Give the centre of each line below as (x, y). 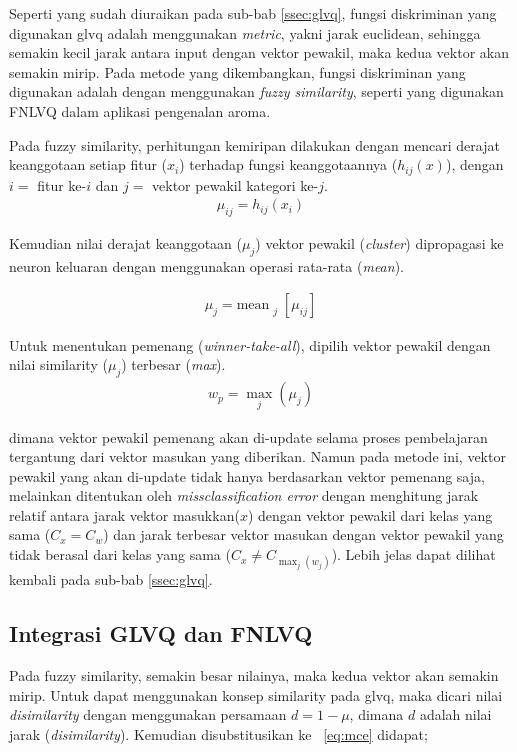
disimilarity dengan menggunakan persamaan (148, 714)
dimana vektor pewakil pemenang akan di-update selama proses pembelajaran (248, 436)
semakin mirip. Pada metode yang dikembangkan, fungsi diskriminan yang (237, 71)
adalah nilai (455, 714)
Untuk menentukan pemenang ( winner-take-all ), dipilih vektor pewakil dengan (250, 344)
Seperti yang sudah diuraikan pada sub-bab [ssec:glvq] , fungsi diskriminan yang (253, 13)
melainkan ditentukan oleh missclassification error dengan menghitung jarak (244, 495)
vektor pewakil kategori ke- (235, 184)
